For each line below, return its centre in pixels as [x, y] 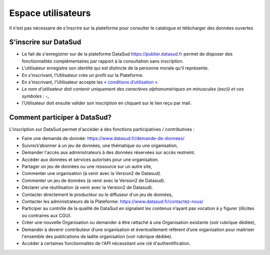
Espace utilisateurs [50, 13]
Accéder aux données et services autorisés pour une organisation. [90, 159]
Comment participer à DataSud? [60, 117]
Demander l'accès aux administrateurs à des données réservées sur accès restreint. [108, 152]
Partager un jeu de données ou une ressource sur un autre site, [87, 166]
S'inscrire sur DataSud [45, 42]
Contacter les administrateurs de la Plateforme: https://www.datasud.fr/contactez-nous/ [112, 201]
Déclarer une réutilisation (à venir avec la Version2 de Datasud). [87, 187]
